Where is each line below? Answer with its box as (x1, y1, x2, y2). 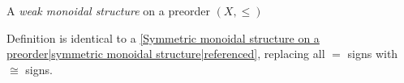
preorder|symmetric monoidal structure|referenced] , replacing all (6, 45, 325, 62)
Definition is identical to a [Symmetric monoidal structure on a (6, 29, 320, 46)
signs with (347, 45, 398, 62)
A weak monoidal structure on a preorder (6, 2, 210, 19)
